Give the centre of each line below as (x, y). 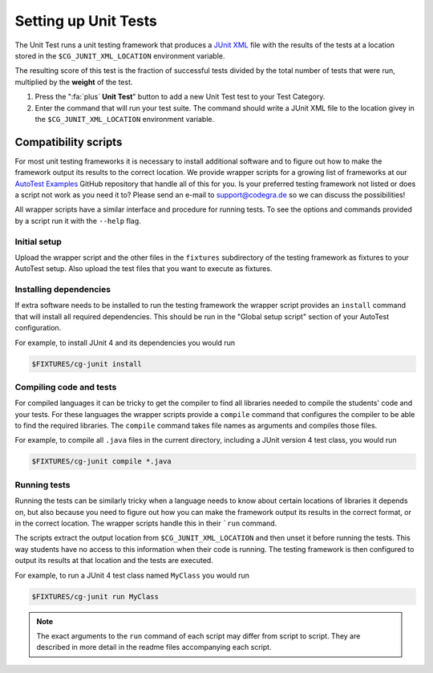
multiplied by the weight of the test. (74, 82)
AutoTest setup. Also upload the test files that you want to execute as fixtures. (144, 269)
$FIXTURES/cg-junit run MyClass (95, 596)
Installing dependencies (63, 290)
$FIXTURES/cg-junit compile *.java (101, 462)
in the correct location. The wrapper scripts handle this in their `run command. (146, 523)
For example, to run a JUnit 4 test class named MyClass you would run (132, 575)
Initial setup (38, 241)
